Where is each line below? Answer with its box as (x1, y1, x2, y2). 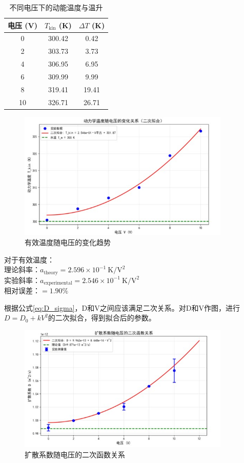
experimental (44, 280, 72, 286)
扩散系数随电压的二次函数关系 (25, 449, 125, 459)
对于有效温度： (4, 254, 54, 265)
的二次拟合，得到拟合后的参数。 (48, 312, 156, 323)
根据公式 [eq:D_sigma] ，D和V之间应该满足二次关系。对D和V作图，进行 (4, 302, 240, 313)
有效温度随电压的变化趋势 (25, 237, 111, 248)
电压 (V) (8, 19, 38, 30)
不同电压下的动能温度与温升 (9, 2, 103, 12)
